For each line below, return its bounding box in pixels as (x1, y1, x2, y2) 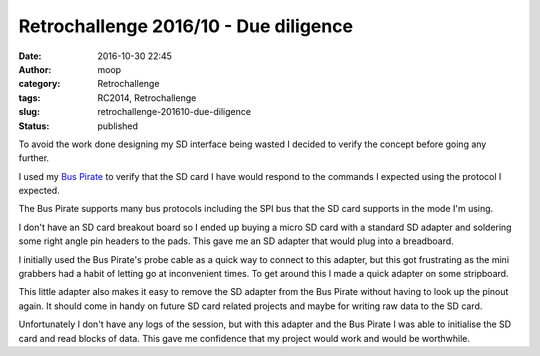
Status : (18, 120, 50, 132)
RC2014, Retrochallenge (97, 91, 197, 104)
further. (18, 152, 50, 164)
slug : (18, 106, 40, 118)
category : (18, 78, 61, 90)
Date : (18, 50, 42, 62)
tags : (18, 91, 41, 104)
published (97, 120, 139, 132)
